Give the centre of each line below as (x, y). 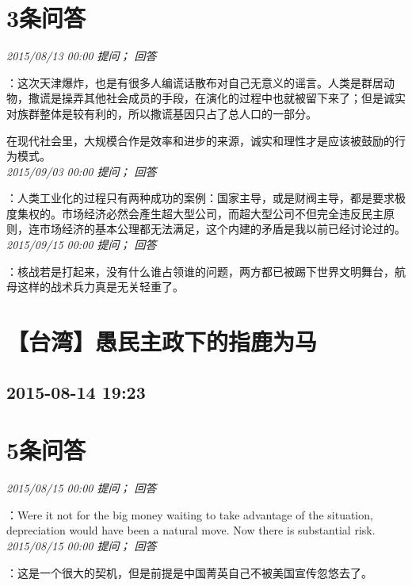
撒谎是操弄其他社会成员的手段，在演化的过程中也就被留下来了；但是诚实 (217, 98)
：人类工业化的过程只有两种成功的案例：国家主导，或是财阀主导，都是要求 (200, 198)
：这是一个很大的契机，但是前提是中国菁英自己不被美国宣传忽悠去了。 (189, 572)
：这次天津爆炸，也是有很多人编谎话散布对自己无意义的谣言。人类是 (184, 82)
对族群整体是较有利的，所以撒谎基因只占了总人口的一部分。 (162, 113)
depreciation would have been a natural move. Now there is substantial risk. (191, 530)
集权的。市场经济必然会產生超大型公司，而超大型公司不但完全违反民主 (200, 213)
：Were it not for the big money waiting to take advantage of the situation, (190, 514)
